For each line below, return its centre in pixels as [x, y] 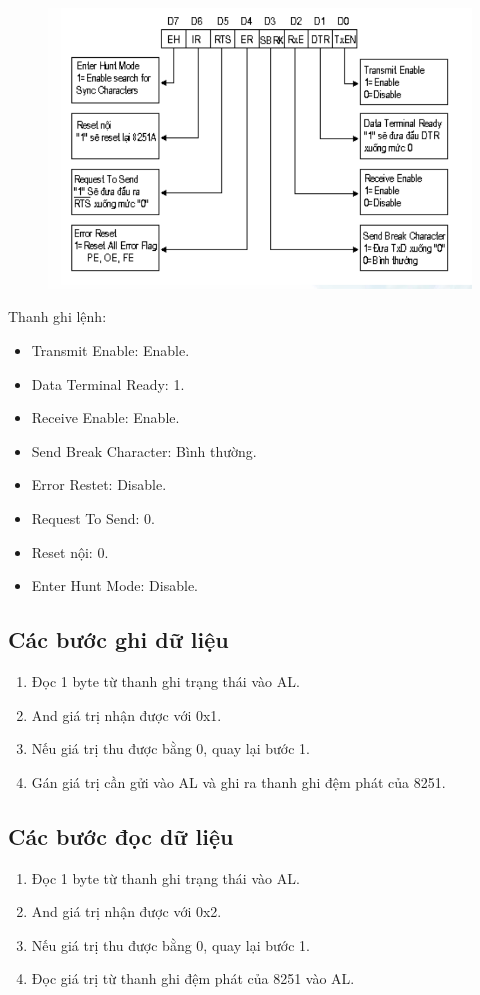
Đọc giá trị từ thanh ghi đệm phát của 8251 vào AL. [193, 978]
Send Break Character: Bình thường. [144, 450]
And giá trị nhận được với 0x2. [126, 911]
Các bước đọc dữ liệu [121, 835]
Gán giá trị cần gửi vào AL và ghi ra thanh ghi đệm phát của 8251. [238, 781]
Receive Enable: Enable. [105, 417]
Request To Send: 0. [93, 518]
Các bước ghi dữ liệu [118, 639]
